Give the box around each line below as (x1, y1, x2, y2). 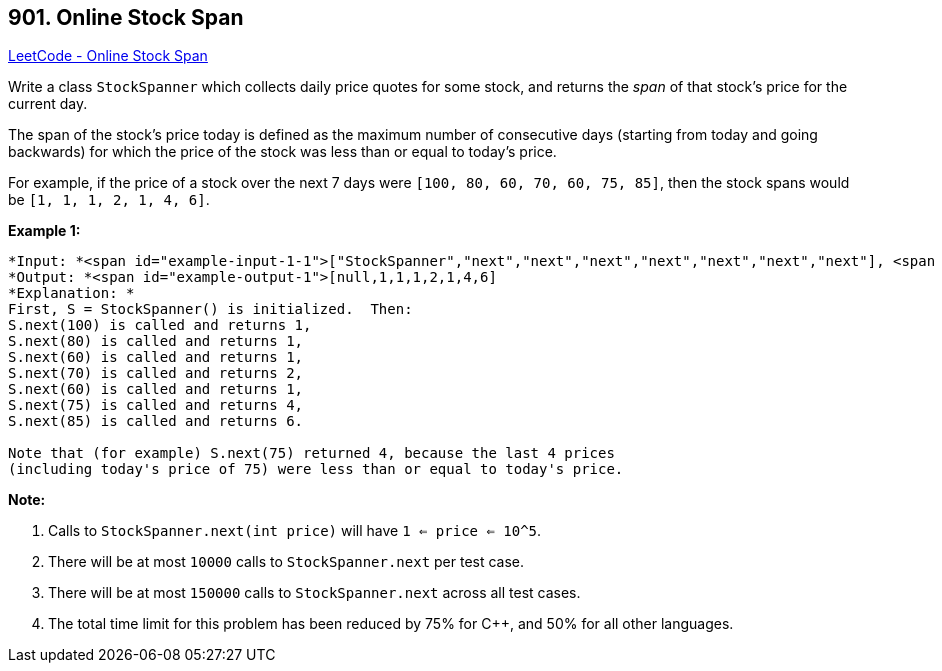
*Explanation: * (8, 285, 135, 302)
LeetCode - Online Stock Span (8, 47, 208, 65)
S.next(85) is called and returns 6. (8, 413, 304, 430)
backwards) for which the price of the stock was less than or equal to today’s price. (8, 143, 557, 161)
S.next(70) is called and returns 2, (8, 365, 304, 382)
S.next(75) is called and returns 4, (8, 397, 304, 414)
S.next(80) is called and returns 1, (8, 333, 304, 350)
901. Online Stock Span (8, 5, 244, 30)
